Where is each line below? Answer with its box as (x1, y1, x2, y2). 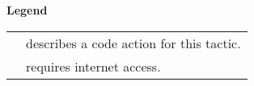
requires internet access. (26, 56, 161, 76)
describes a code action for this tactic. (26, 33, 241, 52)
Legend (6, 2, 48, 18)
